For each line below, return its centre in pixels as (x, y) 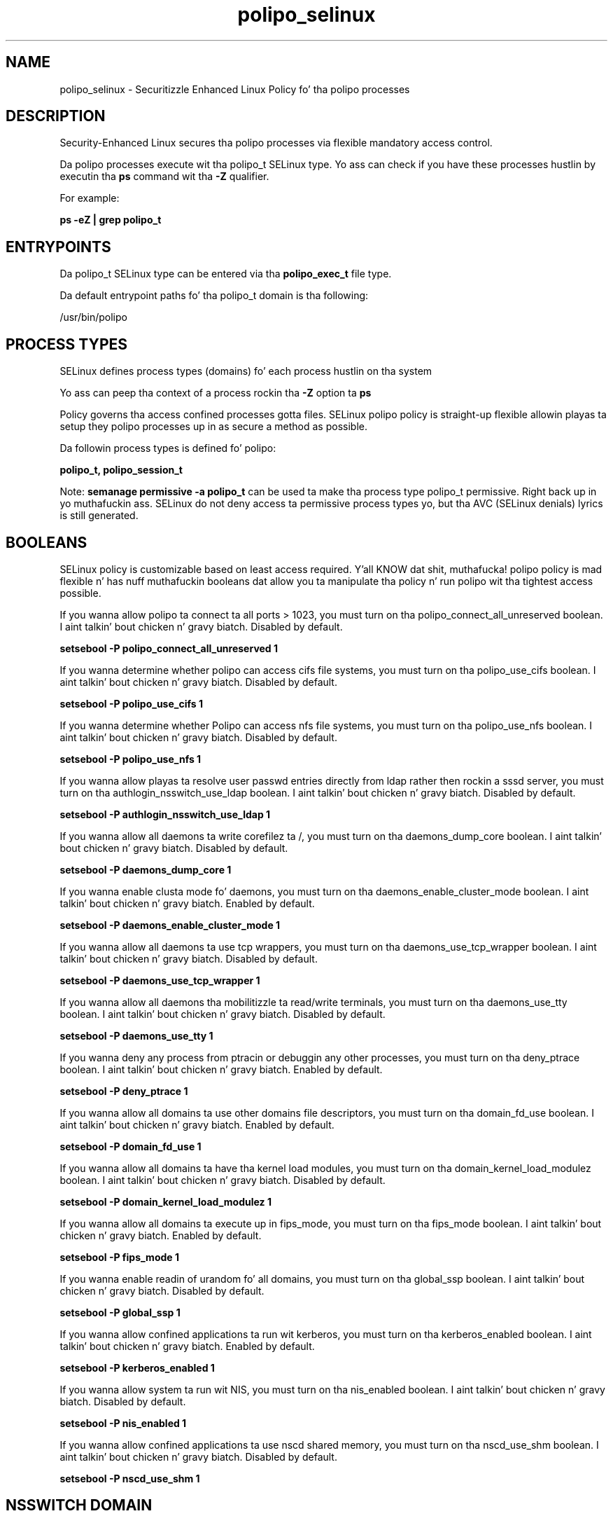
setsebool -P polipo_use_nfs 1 (131, 759)
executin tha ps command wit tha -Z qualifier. (164, 177)
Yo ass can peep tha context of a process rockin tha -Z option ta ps (216, 393)
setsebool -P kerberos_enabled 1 (137, 1367)
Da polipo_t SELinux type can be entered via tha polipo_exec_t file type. (226, 274)
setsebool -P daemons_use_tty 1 (136, 1035)
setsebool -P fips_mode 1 (119, 1257)
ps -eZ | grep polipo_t (111, 220)
